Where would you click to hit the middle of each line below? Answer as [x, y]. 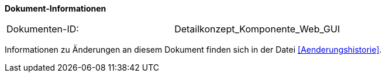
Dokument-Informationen [56, 8]
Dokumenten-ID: [43, 29]
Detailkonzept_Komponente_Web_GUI [257, 29]
